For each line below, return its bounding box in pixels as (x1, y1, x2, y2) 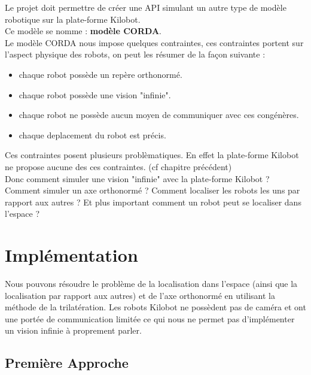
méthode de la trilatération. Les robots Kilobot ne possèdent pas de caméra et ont (5, 301, 306, 313)
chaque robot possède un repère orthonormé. (19, 68, 182, 80)
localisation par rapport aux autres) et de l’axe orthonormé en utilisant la (5, 289, 276, 301)
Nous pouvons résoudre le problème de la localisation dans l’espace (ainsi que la (5, 277, 298, 290)
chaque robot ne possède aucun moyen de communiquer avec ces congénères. (19, 108, 299, 121)
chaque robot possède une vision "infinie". (19, 88, 171, 101)
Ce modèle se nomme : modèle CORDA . (5, 25, 161, 37)
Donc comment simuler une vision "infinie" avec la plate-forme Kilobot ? (5, 172, 270, 185)
